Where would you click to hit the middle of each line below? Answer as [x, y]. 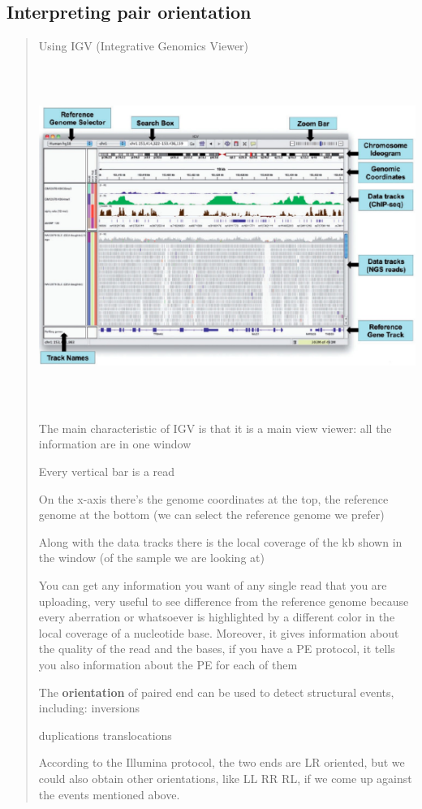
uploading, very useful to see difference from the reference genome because [224, 601]
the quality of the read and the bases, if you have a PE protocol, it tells [217, 649]
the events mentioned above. [109, 794]
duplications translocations [105, 735]
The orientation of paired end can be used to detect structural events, [216, 692]
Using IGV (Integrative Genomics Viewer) [144, 46]
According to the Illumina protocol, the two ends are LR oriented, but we [222, 762]
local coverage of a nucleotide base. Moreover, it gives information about [219, 632]
